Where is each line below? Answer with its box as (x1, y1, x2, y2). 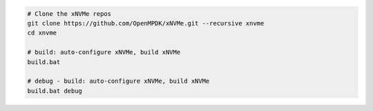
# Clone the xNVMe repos (27, 10, 112, 17)
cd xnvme (27, 29, 57, 37)
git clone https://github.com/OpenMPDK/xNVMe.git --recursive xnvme (27, 19, 265, 27)
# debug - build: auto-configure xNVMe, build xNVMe (27, 77, 210, 85)
